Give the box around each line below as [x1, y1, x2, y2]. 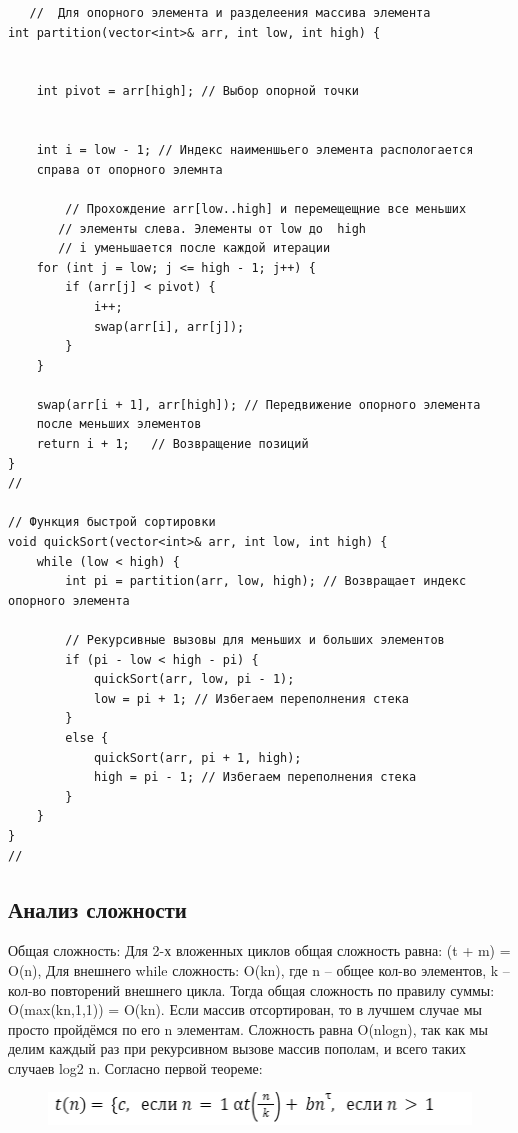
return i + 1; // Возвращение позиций [36, 437, 309, 452]
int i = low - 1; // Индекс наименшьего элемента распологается [36, 143, 474, 158]
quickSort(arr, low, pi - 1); [93, 672, 295, 687]
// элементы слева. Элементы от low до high [58, 221, 366, 236]
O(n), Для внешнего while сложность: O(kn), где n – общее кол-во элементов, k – [8, 959, 510, 980]
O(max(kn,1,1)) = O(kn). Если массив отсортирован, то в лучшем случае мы [8, 999, 482, 1020]
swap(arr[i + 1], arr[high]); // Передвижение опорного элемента [36, 397, 481, 412]
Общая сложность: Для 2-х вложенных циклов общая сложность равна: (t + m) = [8, 940, 511, 961]
